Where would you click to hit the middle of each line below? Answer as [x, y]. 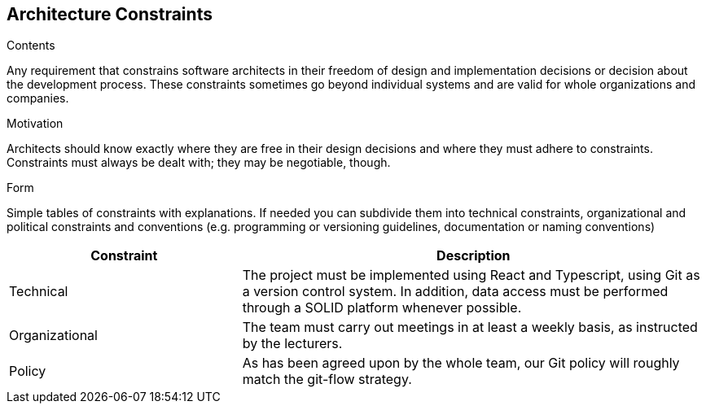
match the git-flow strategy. [327, 379]
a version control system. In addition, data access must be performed [455, 292]
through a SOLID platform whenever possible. [382, 308]
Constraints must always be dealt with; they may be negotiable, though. [199, 163]
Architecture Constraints [110, 14]
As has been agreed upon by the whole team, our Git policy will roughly [461, 363]
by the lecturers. [292, 344]
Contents [31, 46]
